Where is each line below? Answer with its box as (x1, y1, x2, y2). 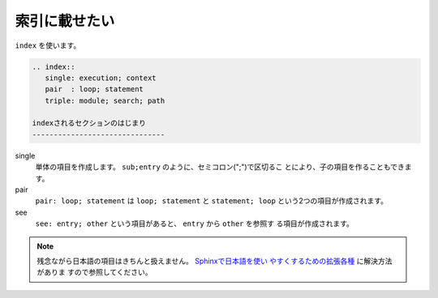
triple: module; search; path (45, 96, 165, 105)
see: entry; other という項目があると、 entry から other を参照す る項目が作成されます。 (35, 219, 354, 228)
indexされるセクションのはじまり (32, 118, 146, 128)
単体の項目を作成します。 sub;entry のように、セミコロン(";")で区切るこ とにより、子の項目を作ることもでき (35, 162, 405, 172)
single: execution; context (45, 73, 157, 83)
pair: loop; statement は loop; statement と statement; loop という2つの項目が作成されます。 (35, 196, 389, 206)
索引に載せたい (15, 12, 115, 30)
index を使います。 (15, 40, 81, 50)
